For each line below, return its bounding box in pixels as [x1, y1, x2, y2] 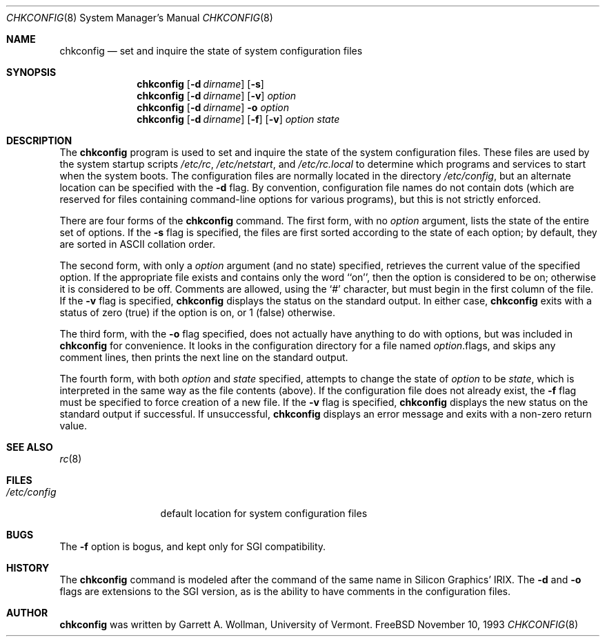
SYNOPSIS [6, 66, 57, 78]
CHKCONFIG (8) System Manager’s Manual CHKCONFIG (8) [6, 12, 273, 23]
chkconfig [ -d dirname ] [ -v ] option [137, 90, 297, 101]
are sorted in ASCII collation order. [59, 238, 215, 250]
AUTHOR [6, 607, 48, 619]
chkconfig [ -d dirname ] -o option [137, 101, 290, 113]
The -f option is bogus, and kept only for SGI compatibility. [59, 541, 326, 552]
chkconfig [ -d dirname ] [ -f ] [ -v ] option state [137, 113, 340, 125]
